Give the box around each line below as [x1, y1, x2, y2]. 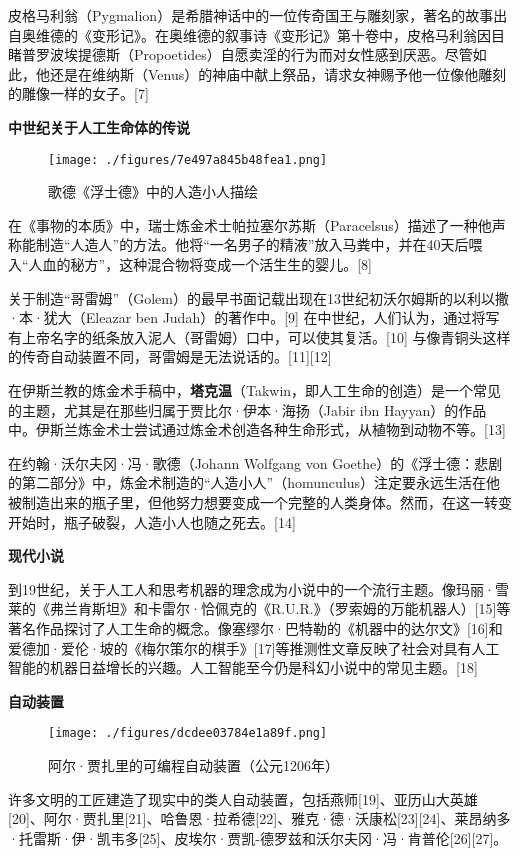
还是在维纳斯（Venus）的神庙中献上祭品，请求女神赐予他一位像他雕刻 [49, 63, 507, 84]
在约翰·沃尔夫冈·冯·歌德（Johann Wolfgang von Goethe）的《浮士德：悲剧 [8, 452, 503, 473]
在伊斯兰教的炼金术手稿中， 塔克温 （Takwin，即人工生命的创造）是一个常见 [8, 379, 502, 400]
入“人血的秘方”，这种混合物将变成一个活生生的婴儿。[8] [8, 254, 372, 274]
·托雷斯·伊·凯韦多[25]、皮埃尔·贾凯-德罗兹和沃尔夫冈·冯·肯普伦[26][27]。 [8, 827, 508, 848]
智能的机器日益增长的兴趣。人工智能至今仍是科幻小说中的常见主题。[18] [8, 657, 478, 678]
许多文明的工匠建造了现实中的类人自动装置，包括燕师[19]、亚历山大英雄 [8, 788, 478, 809]
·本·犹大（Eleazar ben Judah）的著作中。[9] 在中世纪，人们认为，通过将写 [8, 307, 500, 328]
